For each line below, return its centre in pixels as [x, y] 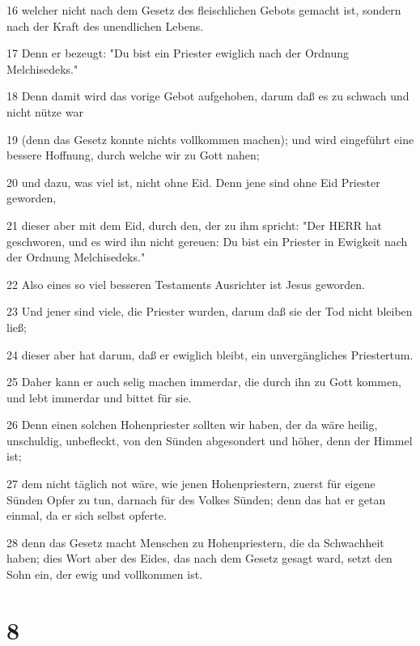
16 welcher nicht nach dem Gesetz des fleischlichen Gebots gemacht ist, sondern [204, 10]
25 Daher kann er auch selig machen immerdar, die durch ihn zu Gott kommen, [204, 382]
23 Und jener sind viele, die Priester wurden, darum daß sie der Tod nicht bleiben [210, 311]
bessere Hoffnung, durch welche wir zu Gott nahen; [133, 155]
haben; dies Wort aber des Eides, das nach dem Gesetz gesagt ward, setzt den [199, 558]
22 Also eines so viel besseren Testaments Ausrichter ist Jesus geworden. [186, 284]
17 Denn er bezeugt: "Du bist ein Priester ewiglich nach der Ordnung [178, 53]
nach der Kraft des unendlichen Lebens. [105, 25]
